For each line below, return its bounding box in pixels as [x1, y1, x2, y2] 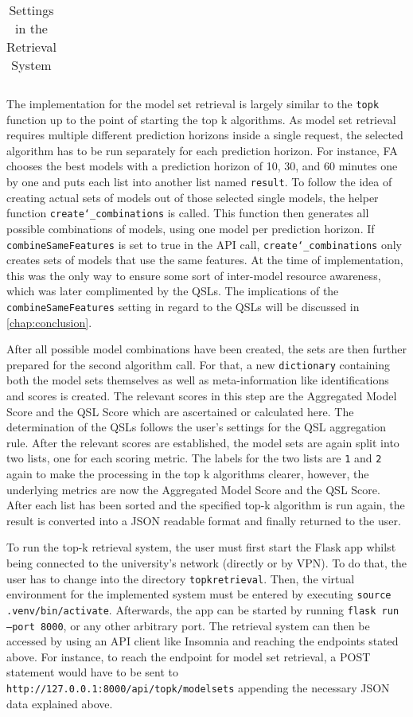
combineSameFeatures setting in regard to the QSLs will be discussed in [6, 298, 360, 314]
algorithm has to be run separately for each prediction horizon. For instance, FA [6, 142, 398, 158]
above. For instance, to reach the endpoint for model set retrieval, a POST [6, 648, 371, 664]
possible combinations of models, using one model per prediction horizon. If [6, 220, 375, 236]
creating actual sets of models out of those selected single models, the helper [6, 189, 379, 205]
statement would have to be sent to [6, 664, 178, 680]
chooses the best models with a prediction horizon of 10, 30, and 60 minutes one [6, 158, 398, 174]
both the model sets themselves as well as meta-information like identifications [6, 372, 389, 388]
